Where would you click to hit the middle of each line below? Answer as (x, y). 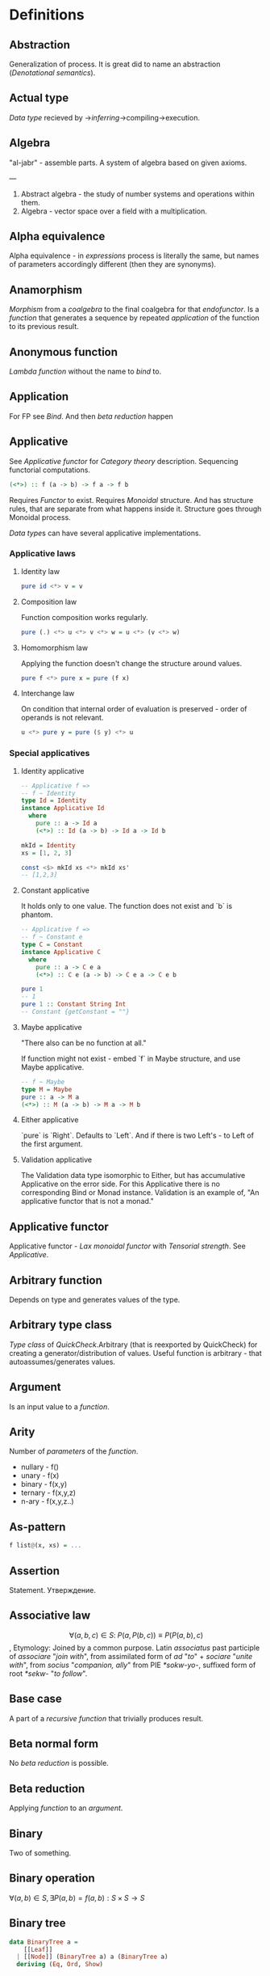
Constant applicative (55, 890)
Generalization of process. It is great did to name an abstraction (115, 64)
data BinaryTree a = (44, 1942)
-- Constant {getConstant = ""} (75, 1012)
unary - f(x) (40, 1476)
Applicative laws (42, 554)
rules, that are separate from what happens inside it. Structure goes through (135, 509)
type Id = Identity (54, 801)
